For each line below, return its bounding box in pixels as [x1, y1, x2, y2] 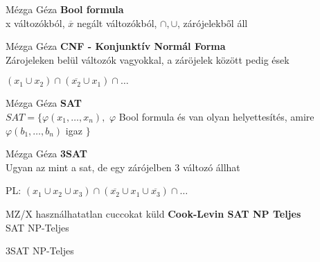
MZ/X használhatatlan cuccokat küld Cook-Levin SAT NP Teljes [6, 206, 301, 220]
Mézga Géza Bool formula [6, 2, 124, 16]
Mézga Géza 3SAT [6, 146, 88, 161]
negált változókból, [76, 15, 157, 30]
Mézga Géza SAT [6, 96, 82, 110]
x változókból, [6, 15, 65, 30]
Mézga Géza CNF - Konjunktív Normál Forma [6, 39, 226, 53]
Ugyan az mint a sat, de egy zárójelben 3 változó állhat [6, 159, 240, 174]
